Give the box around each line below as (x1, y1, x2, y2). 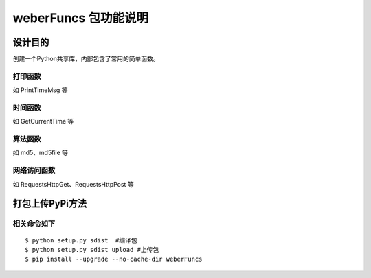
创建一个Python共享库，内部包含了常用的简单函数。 (12, 55, 159, 63)
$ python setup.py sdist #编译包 (25, 236, 137, 244)
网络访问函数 (12, 165, 56, 175)
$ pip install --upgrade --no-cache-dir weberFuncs (25, 255, 203, 264)
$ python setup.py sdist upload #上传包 (25, 246, 159, 253)
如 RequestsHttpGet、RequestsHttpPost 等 (12, 180, 134, 188)
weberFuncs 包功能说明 (12, 10, 149, 25)
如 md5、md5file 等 (12, 148, 69, 157)
